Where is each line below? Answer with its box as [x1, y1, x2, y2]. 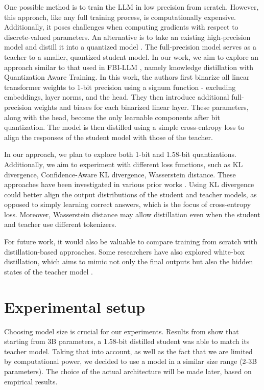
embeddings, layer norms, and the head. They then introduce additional [4, 91, 229, 102]
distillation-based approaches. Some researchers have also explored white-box [4, 246, 245, 257]
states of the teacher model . [4, 266, 93, 277]
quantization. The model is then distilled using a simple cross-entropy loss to [4, 122, 245, 132]
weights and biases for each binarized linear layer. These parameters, [34, 101, 249, 112]
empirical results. [4, 376, 58, 386]
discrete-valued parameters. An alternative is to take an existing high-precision [4, 31, 251, 42]
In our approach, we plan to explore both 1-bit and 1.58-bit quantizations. [4, 149, 236, 159]
